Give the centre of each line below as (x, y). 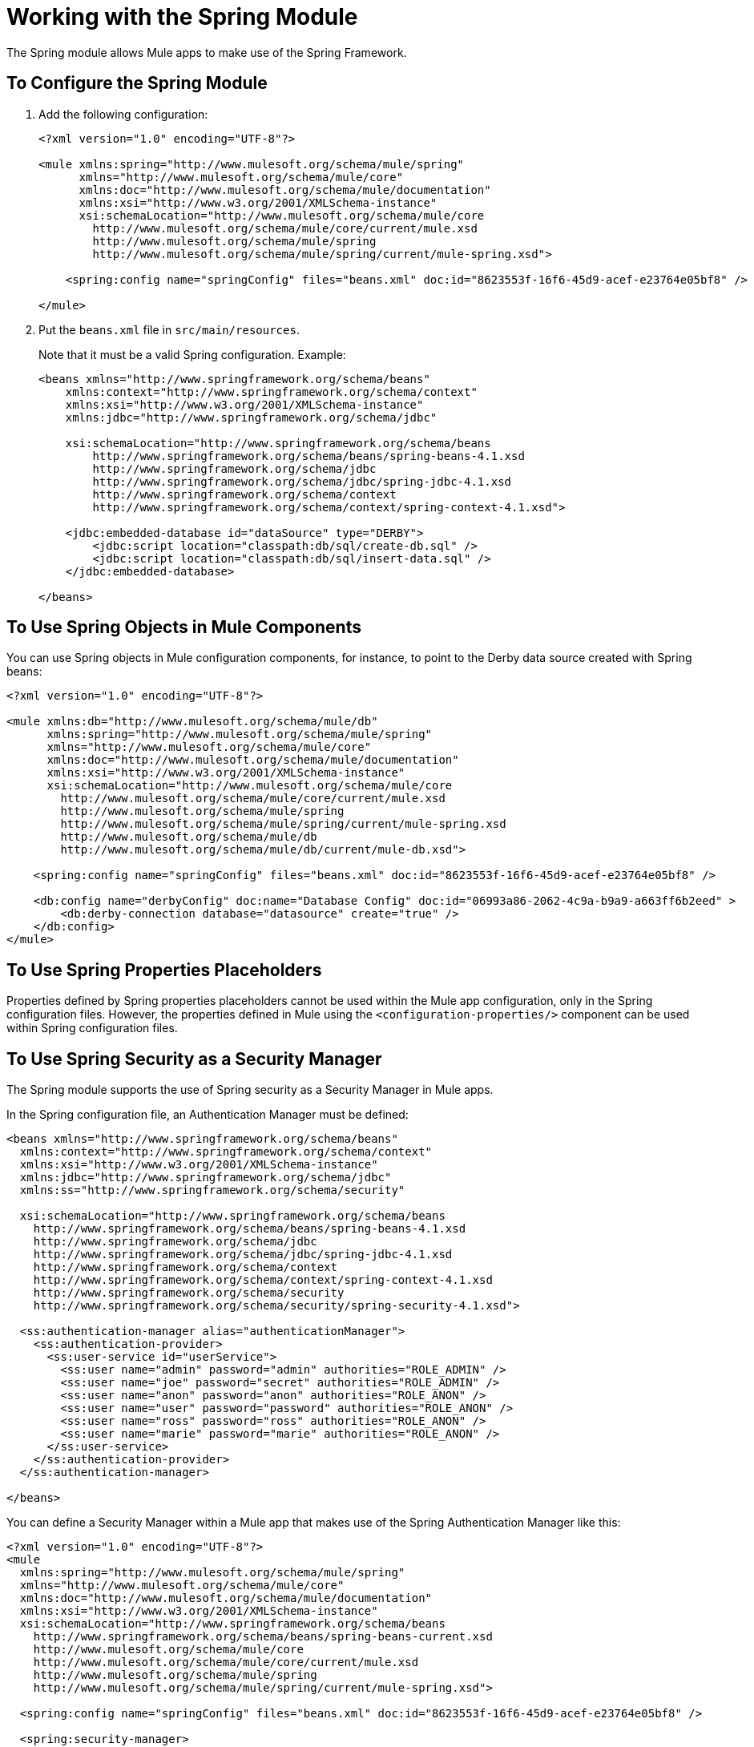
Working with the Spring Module (182, 17)
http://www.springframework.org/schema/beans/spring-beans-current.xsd (263, 1637)
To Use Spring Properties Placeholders (164, 970)
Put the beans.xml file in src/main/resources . (169, 329)
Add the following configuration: (123, 114)
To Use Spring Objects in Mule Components (184, 627)
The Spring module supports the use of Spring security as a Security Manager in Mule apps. (250, 1090)
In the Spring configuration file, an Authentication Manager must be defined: (208, 1115)
